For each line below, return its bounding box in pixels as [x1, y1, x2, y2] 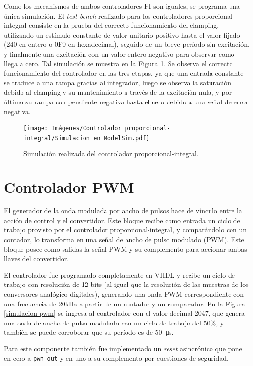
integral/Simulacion [23, 134, 90, 142]
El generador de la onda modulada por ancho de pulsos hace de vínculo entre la [4, 205, 242, 216]
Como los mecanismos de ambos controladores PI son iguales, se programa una [4, 1, 240, 11]
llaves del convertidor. [4, 253, 69, 264]
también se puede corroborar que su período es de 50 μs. [4, 327, 174, 337]
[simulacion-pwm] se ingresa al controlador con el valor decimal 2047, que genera [4, 308, 245, 318]
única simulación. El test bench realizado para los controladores [4, 10, 193, 20]
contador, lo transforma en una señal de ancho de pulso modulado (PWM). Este [4, 234, 244, 244]
